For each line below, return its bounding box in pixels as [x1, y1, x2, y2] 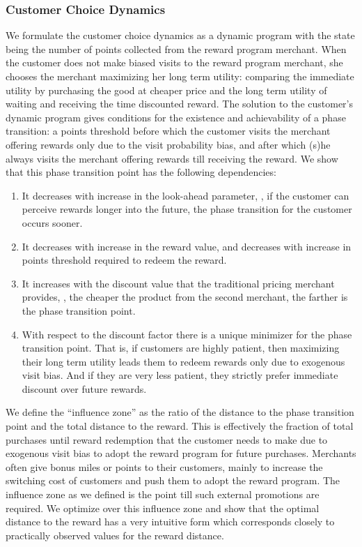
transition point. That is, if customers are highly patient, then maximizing [22, 340, 340, 355]
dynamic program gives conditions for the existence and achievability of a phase [6, 110, 346, 124]
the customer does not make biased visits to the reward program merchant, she [6, 55, 343, 70]
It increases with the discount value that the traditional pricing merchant [22, 276, 335, 290]
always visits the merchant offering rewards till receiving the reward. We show [6, 151, 338, 165]
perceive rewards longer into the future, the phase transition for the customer [22, 202, 352, 216]
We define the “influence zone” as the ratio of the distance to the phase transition [6, 405, 354, 419]
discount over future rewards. [22, 381, 147, 396]
